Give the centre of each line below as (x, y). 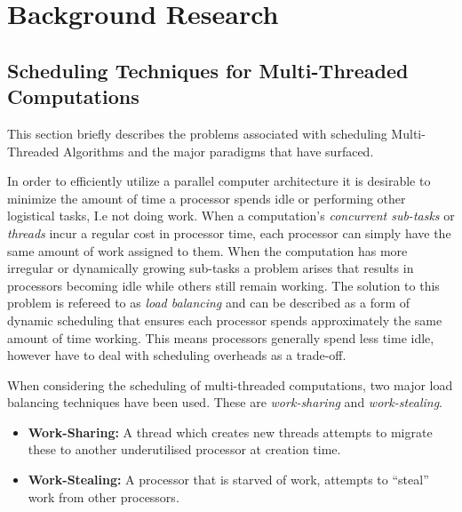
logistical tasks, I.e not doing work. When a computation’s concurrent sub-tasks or (231, 216)
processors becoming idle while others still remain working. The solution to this (223, 285)
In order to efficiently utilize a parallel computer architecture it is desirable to (219, 181)
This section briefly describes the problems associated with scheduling (197, 133)
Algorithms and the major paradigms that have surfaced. (219, 151)
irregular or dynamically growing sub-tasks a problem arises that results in (211, 268)
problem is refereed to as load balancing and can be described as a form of (209, 303)
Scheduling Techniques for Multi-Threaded (208, 70)
